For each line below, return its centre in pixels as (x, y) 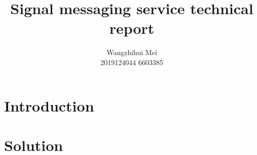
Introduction (49, 105)
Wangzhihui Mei (132, 52)
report (132, 28)
